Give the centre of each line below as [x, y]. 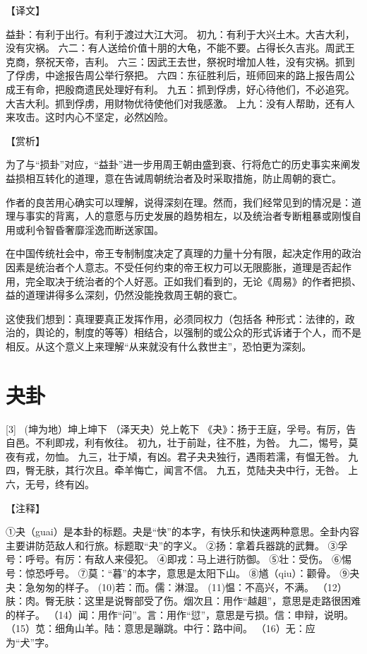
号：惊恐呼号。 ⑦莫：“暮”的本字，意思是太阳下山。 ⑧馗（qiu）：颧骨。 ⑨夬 [183, 572]
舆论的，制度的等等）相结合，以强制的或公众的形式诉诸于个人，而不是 [198, 332]
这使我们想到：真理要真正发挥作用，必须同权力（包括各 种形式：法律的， [175, 318]
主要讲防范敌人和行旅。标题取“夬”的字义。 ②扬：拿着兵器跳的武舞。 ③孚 [177, 545]
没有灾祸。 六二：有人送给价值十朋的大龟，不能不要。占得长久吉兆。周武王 [180, 48]
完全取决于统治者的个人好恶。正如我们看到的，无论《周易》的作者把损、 [193, 281]
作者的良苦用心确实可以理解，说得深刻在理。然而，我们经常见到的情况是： [179, 202]
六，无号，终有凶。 [50, 483]
